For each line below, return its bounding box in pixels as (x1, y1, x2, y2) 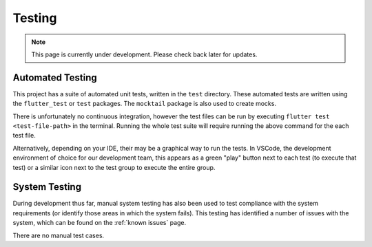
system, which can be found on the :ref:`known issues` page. (12, 219, 187, 227)
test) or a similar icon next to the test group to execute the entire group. (12, 163, 216, 171)
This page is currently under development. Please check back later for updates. (31, 50, 258, 58)
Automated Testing (12, 72, 98, 83)
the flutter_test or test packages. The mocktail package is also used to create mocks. (12, 100, 277, 108)
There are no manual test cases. (12, 231, 105, 239)
